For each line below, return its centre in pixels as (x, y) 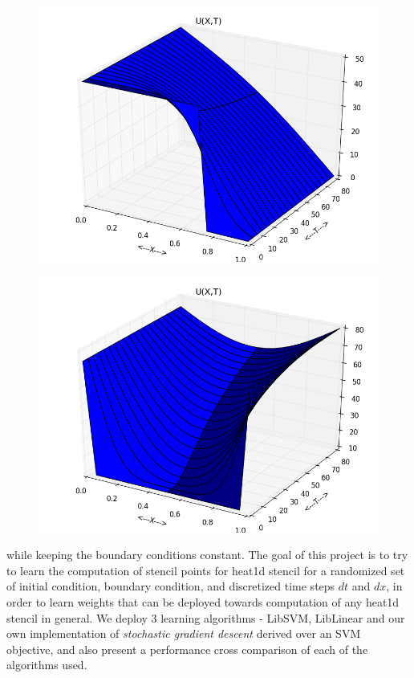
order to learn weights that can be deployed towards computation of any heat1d (203, 601)
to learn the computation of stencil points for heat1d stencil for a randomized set (206, 570)
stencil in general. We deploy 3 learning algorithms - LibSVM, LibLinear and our (206, 617)
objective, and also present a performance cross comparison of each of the (187, 649)
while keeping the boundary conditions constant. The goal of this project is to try (207, 555)
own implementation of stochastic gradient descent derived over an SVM (184, 633)
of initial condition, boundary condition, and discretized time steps (171, 586)
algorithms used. (47, 665)
